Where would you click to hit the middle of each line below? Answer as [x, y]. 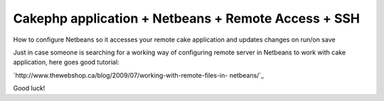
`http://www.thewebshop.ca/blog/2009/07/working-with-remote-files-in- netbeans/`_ [139, 75]
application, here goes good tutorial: [66, 62]
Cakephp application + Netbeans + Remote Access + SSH [187, 18]
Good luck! [29, 88]
